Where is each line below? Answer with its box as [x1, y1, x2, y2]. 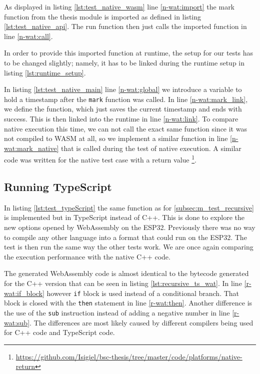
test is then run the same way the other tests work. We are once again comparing [4, 241, 253, 252]
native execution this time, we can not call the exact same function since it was [4, 123, 247, 133]
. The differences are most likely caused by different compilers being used [29, 317, 253, 327]
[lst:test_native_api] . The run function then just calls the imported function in [4, 21, 247, 31]
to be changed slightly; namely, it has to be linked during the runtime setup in [4, 57, 245, 67]
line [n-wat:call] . [4, 30, 53, 41]
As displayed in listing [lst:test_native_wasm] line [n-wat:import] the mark [4, 1, 235, 11]
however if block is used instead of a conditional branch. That [46, 287, 239, 298]
